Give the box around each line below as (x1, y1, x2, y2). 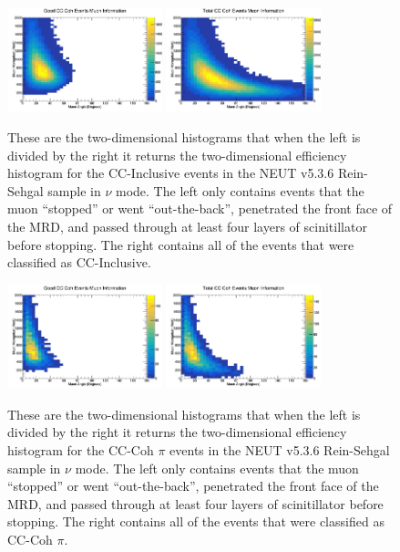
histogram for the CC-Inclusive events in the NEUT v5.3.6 (7, 163, 334, 182)
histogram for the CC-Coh (7, 441, 154, 459)
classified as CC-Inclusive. (7, 253, 151, 272)
